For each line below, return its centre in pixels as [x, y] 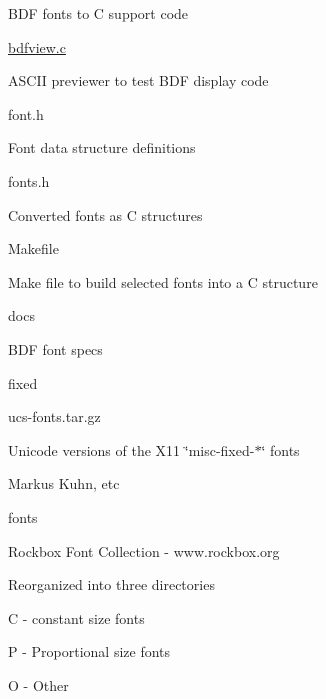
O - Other [38, 684]
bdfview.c [37, 46]
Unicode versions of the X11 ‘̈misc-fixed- [131, 449]
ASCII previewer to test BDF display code [138, 80]
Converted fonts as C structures [105, 214]
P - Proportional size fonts [89, 651]
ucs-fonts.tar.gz [54, 416]
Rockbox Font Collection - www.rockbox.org [144, 550]
